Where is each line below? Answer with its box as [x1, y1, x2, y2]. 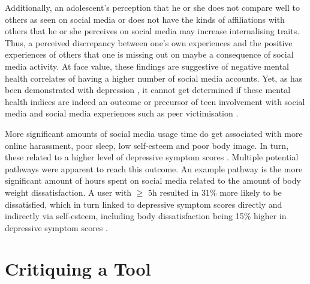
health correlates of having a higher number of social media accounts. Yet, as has [5, 71, 303, 84]
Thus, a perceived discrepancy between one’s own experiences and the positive [5, 36, 293, 49]
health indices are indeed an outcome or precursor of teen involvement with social [5, 95, 305, 107]
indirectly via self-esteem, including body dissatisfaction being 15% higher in [5, 210, 287, 222]
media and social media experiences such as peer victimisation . [5, 107, 239, 119]
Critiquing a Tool [5, 256, 151, 281]
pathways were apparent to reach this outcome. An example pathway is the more [5, 162, 303, 175]
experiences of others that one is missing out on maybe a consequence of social [5, 48, 294, 61]
